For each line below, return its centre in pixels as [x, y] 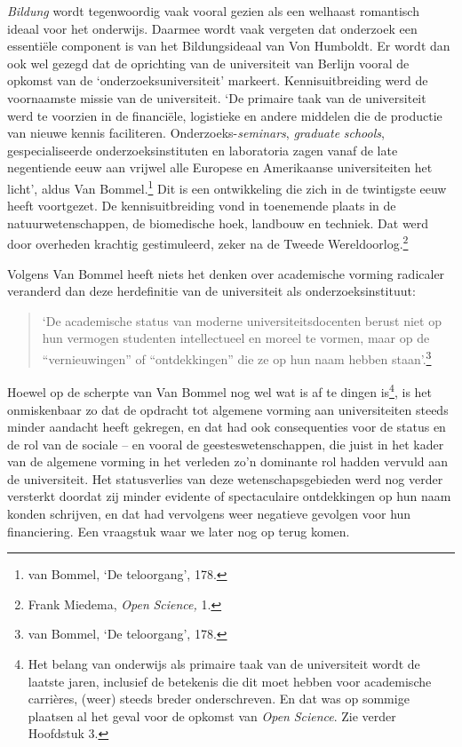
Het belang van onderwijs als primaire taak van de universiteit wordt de [224, 664]
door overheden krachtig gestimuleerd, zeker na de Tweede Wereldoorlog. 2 [208, 242]
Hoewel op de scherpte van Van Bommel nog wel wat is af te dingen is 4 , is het [220, 390]
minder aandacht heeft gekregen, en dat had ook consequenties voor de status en [227, 427]
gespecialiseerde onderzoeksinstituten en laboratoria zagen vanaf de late [203, 150]
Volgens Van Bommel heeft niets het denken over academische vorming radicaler [226, 273]
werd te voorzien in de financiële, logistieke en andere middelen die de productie [225, 115]
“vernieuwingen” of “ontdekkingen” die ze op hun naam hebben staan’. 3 [237, 358]
